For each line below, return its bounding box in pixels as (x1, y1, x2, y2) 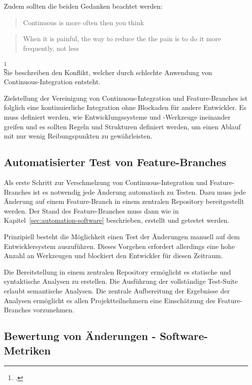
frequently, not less (23, 43, 79, 53)
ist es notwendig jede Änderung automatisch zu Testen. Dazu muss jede (33, 186, 246, 197)
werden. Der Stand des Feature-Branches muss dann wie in (4, 205, 179, 216)
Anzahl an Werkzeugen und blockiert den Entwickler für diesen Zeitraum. (4, 250, 223, 261)
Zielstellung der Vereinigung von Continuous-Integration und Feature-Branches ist (4, 92, 248, 103)
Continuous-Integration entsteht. (4, 77, 101, 87)
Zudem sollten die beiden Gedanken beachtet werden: (4, 1, 163, 11)
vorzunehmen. (33, 305, 75, 315)
